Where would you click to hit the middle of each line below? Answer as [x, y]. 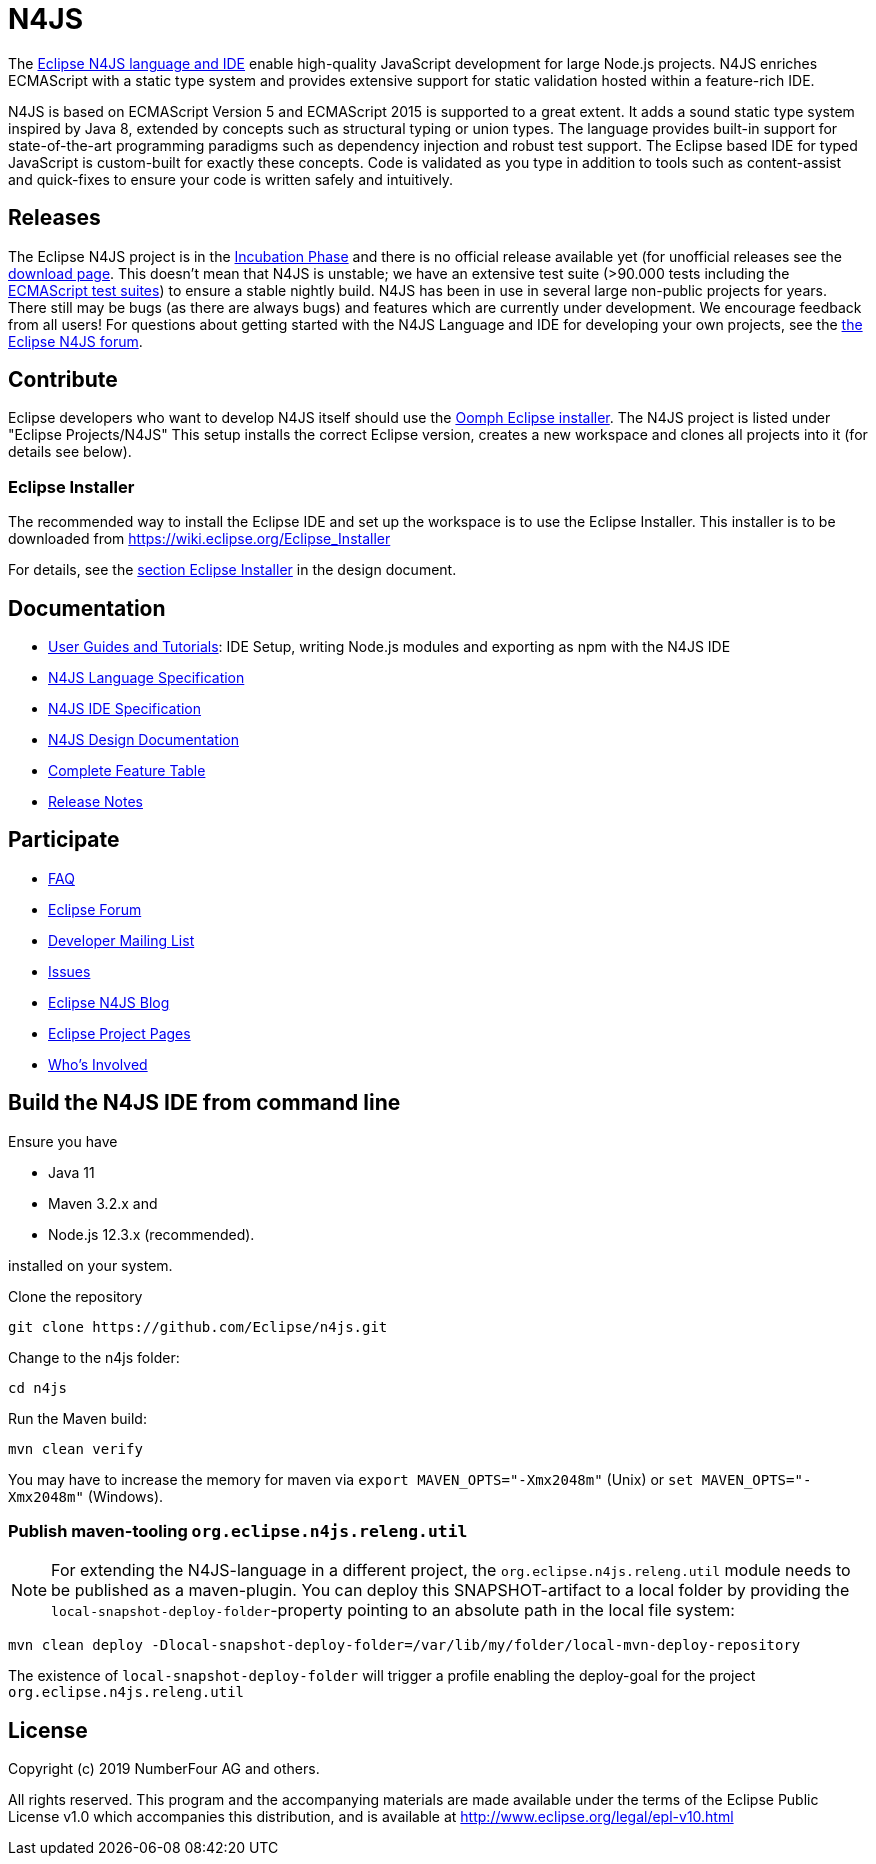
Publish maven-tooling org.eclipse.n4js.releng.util [238, 1531]
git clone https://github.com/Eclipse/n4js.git [198, 1326]
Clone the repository [75, 1296]
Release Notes [95, 802]
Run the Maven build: [77, 1418]
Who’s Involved [98, 1064]
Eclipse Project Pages [119, 1033]
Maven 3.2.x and [103, 1203]
